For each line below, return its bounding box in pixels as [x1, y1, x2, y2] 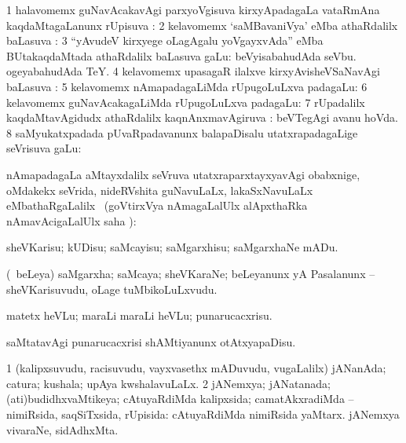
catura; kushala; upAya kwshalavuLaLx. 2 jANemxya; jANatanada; [6, 375, 331, 391]
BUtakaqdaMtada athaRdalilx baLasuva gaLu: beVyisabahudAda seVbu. [6, 47, 357, 64]
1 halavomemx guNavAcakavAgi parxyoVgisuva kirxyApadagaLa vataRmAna [6, 2, 380, 17]
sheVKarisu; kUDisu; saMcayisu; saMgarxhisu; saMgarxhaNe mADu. [6, 239, 338, 255]
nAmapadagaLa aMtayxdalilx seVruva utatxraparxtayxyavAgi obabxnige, [6, 166, 360, 182]
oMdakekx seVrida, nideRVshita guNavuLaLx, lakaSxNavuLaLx [6, 181, 313, 198]
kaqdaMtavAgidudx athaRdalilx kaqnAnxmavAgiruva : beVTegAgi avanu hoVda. [6, 109, 398, 126]
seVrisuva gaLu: [6, 140, 82, 156]
